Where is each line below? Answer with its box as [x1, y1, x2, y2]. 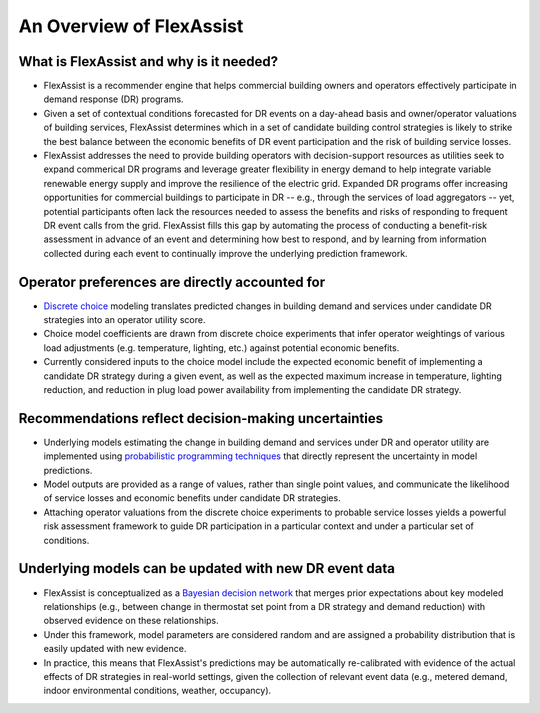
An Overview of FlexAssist [18, 15, 244, 37]
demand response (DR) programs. [43, 93, 184, 105]
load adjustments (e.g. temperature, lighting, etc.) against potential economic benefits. [43, 341, 400, 354]
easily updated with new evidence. [43, 643, 187, 655]
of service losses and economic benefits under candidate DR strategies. [43, 492, 341, 504]
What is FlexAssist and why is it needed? [18, 53, 279, 70]
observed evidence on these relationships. [43, 615, 219, 627]
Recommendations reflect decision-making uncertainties [18, 410, 384, 427]
